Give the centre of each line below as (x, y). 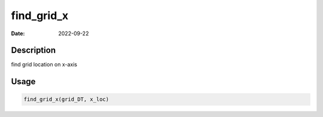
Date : (18, 33)
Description (33, 50)
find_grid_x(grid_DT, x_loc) (66, 99)
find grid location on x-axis (44, 64)
